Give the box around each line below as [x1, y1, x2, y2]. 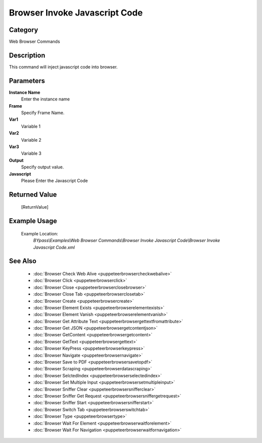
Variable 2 [21, 137, 42, 143]
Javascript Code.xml [33, 244, 75, 250]
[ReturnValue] [21, 204, 49, 210]
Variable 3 [21, 150, 42, 156]
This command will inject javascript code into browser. [9, 64, 118, 70]
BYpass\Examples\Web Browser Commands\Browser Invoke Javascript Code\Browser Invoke [33, 238, 220, 244]
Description [9, 51, 46, 59]
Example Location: [21, 230, 58, 236]
